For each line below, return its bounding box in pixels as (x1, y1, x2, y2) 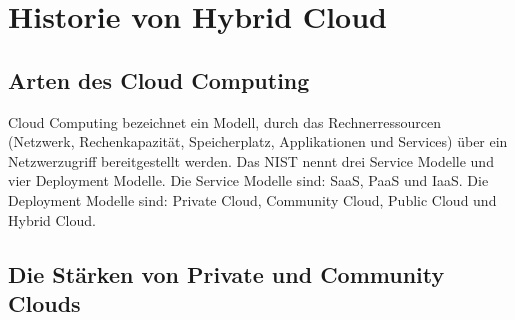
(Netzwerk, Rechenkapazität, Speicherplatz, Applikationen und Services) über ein (8, 131, 508, 152)
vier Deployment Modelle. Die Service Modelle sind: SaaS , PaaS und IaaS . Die (8, 170, 489, 191)
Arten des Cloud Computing (8, 64, 310, 95)
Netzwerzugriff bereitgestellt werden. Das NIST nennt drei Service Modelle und (8, 150, 494, 171)
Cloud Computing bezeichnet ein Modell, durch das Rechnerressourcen (8, 111, 442, 132)
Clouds (8, 287, 81, 318)
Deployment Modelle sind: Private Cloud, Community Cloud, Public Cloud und (8, 189, 497, 210)
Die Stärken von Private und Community (8, 258, 445, 289)
